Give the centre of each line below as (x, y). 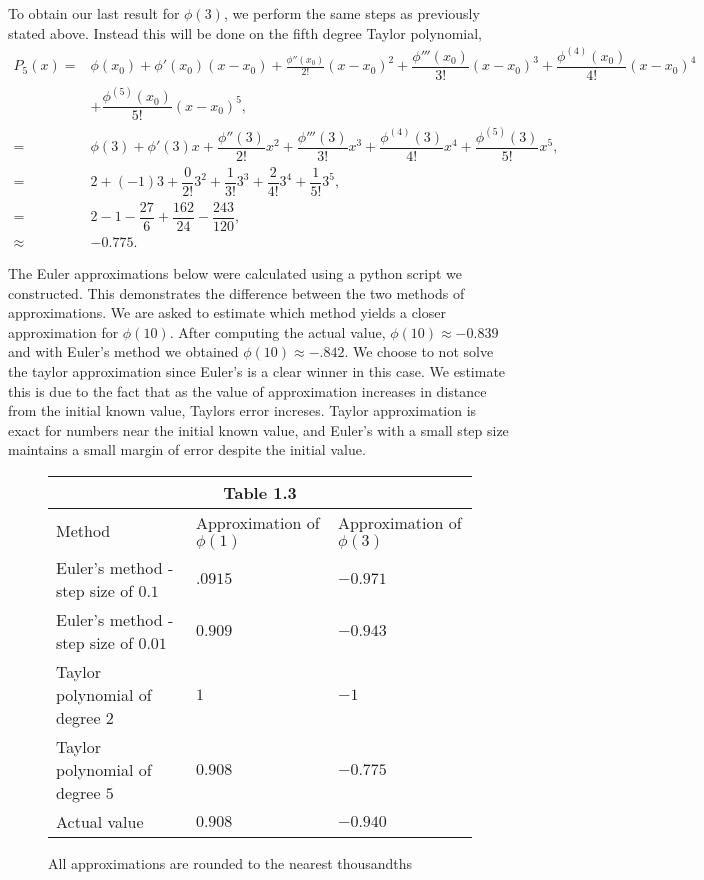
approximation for (63, 331)
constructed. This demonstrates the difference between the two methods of (236, 292)
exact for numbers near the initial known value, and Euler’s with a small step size (258, 429)
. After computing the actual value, (277, 331)
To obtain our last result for (94, 13)
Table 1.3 (260, 492)
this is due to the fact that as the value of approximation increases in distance (247, 390)
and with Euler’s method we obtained (123, 351)
